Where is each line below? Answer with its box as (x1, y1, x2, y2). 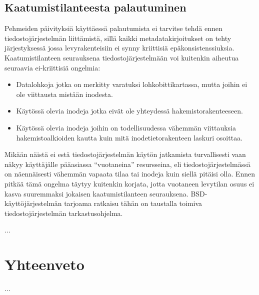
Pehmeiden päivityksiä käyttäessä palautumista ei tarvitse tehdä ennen (4, 23, 222, 33)
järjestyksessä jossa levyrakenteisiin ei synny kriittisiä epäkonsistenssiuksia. (4, 42, 234, 53)
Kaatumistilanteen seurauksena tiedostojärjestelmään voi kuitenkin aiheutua (4, 52, 239, 62)
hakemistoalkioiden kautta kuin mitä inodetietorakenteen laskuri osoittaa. (16, 132, 243, 142)
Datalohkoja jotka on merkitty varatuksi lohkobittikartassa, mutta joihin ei (16, 79, 247, 89)
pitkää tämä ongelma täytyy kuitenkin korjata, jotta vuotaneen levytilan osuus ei (4, 178, 254, 188)
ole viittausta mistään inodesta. (16, 88, 113, 99)
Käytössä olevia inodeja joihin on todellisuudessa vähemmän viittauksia (16, 122, 236, 132)
